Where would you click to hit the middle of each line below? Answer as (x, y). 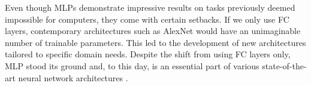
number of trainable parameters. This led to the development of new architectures (155, 42)
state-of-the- (284, 65)
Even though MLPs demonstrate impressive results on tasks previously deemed (150, 7)
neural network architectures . (73, 77)
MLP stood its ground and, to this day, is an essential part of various (132, 65)
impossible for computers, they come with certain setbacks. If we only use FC (147, 19)
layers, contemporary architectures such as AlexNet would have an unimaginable (153, 31)
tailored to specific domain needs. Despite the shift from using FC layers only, (148, 54)
